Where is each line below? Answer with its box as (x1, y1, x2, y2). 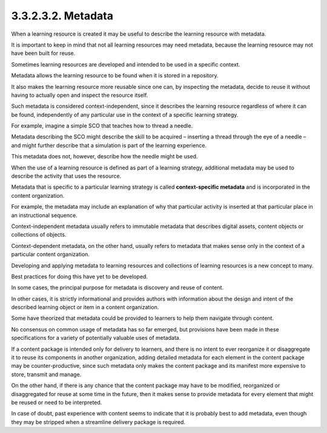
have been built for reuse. (11, 50, 76, 57)
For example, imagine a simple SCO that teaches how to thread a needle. (11, 122, 193, 129)
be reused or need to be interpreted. (11, 399, 102, 406)
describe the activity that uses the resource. (11, 172, 122, 180)
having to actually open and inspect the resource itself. (11, 91, 148, 99)
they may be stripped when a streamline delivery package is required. (11, 418, 186, 426)
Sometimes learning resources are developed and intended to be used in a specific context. (11, 60, 240, 68)
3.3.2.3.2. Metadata (11, 9, 113, 22)
